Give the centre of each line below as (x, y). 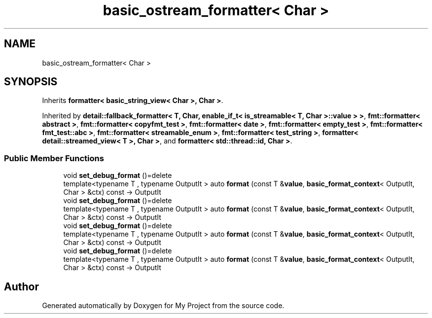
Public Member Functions (54, 158)
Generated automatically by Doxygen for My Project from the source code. (163, 306)
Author (21, 286)
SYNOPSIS (31, 82)
